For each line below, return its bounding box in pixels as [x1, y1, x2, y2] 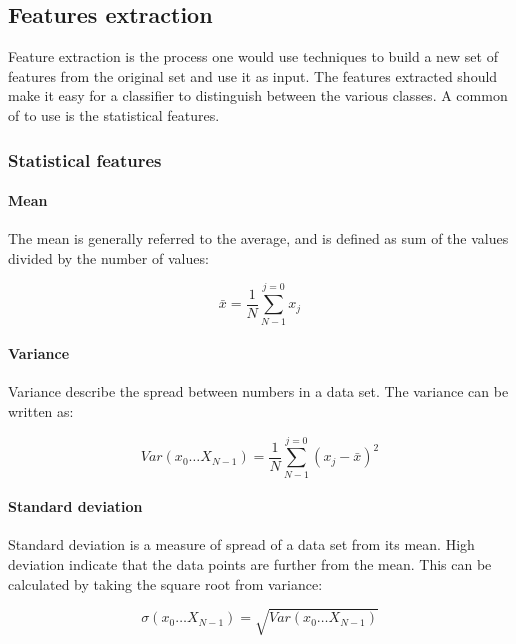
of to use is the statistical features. [8, 104, 220, 125]
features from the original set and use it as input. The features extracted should [8, 65, 498, 86]
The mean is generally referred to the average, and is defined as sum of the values [8, 228, 509, 249]
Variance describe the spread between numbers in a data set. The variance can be [8, 381, 509, 402]
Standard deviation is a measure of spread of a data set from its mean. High [8, 534, 475, 555]
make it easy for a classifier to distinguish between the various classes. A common [8, 85, 508, 106]
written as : [8, 400, 74, 421]
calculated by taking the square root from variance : [8, 573, 323, 594]
